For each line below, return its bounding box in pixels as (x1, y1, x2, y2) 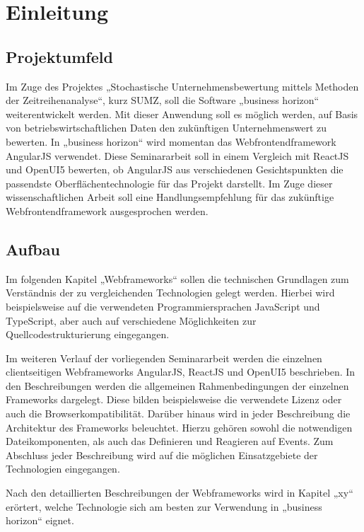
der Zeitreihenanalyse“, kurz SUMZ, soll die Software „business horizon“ (6, 93, 319, 108)
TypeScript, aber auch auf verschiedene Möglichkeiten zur (6, 313, 257, 328)
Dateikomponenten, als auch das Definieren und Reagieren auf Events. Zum (6, 434, 334, 449)
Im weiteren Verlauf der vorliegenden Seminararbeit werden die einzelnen (6, 350, 322, 365)
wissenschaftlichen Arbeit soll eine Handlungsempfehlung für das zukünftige (6, 190, 334, 204)
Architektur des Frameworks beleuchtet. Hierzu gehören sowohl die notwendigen (6, 420, 353, 434)
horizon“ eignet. (6, 513, 74, 528)
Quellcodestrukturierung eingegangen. (6, 327, 170, 342)
